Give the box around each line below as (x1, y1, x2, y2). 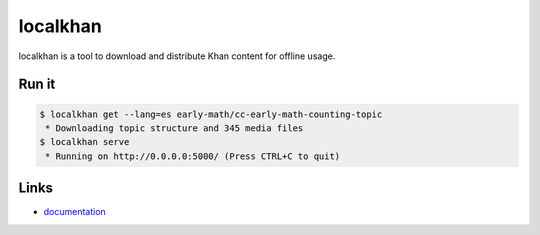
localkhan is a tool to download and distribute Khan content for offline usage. (18, 50, 336, 62)
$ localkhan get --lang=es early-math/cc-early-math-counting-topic (39, 108, 383, 120)
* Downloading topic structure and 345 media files (45, 122, 304, 134)
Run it (18, 76, 56, 93)
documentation (43, 206, 107, 218)
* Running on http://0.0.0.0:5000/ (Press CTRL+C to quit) (45, 150, 341, 162)
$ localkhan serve (39, 136, 130, 148)
